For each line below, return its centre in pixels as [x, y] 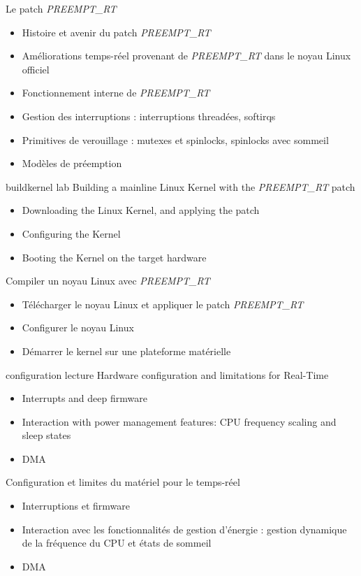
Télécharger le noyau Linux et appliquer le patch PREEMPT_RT [163, 304]
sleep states [46, 435]
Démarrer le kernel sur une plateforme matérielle [126, 351]
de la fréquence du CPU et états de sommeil [117, 543]
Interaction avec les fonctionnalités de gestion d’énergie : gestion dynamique [184, 529]
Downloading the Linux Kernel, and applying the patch [141, 210]
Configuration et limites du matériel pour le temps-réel [123, 482]
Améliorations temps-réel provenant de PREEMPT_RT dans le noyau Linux [186, 56]
